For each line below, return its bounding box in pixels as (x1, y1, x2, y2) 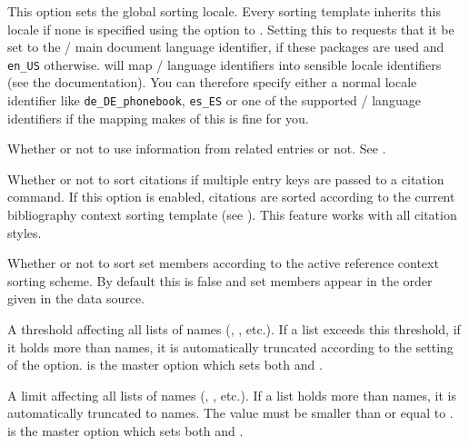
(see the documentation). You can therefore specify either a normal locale (7, 73, 417, 92)
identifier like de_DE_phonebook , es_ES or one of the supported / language (7, 91, 421, 110)
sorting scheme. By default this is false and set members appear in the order (7, 271, 433, 290)
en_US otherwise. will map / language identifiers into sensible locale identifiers (7, 55, 442, 74)
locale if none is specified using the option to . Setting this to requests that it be (7, 19, 454, 38)
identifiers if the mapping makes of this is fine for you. (7, 108, 309, 127)
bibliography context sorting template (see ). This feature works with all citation (7, 205, 457, 224)
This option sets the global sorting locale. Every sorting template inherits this (7, 2, 441, 20)
